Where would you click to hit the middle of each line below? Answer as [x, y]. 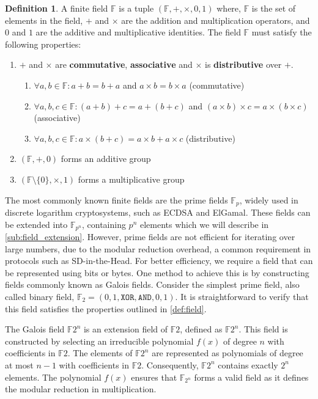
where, [229, 8]
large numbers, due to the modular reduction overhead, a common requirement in [158, 248]
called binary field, [40, 296]
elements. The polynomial [53, 377]
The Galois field [35, 329]
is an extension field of [126, 329]
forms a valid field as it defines [251, 377]
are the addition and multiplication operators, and [216, 20]
